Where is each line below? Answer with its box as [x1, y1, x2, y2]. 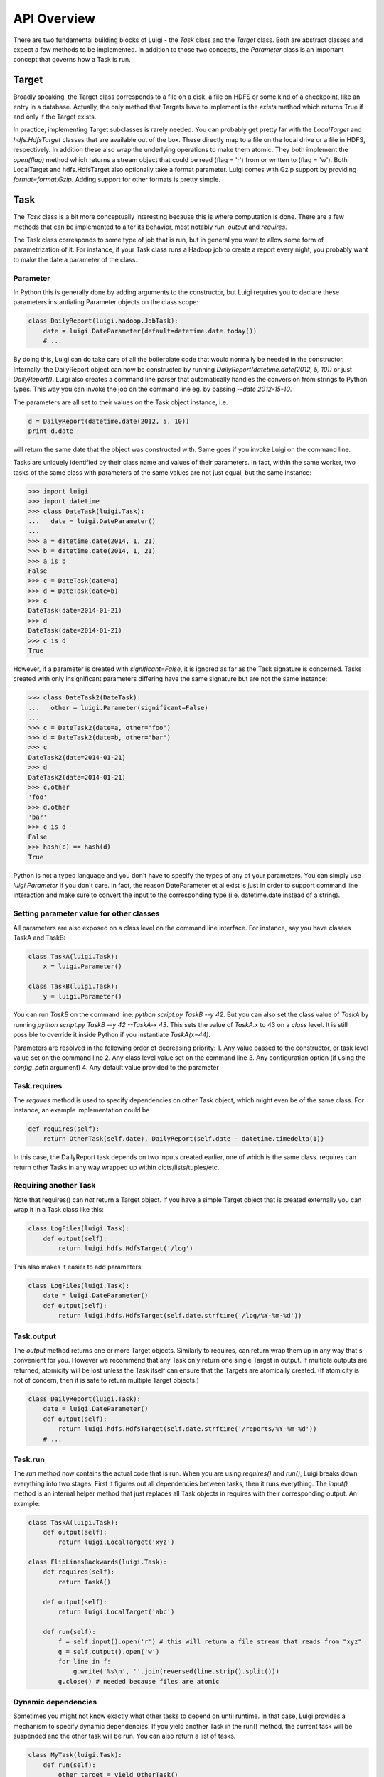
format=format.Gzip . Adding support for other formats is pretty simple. [13, 175, 220, 184]
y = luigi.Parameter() [43, 992, 122, 1000]
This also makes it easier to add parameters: [13, 1262, 144, 1271]
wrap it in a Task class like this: [13, 1206, 105, 1214]
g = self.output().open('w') [58, 1648, 160, 1655]
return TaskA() [58, 1578, 112, 1586]
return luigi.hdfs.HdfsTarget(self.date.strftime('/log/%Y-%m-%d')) [58, 1311, 302, 1320]
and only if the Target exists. [13, 112, 97, 121]
